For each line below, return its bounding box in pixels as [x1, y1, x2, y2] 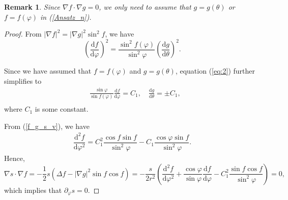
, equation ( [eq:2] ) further [175, 65, 255, 76]
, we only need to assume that [99, 2, 191, 12]
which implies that [4, 184, 62, 195]
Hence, [4, 153, 25, 163]
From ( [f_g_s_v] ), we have [4, 120, 90, 131]
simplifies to [4, 75, 42, 86]
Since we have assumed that [4, 65, 92, 76]
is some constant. [35, 104, 89, 114]
